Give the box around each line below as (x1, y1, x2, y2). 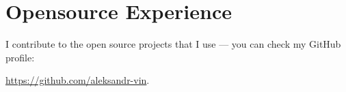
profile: (5, 50, 35, 64)
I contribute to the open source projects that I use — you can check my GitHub (5, 37, 341, 51)
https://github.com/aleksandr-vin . (5, 73, 150, 87)
